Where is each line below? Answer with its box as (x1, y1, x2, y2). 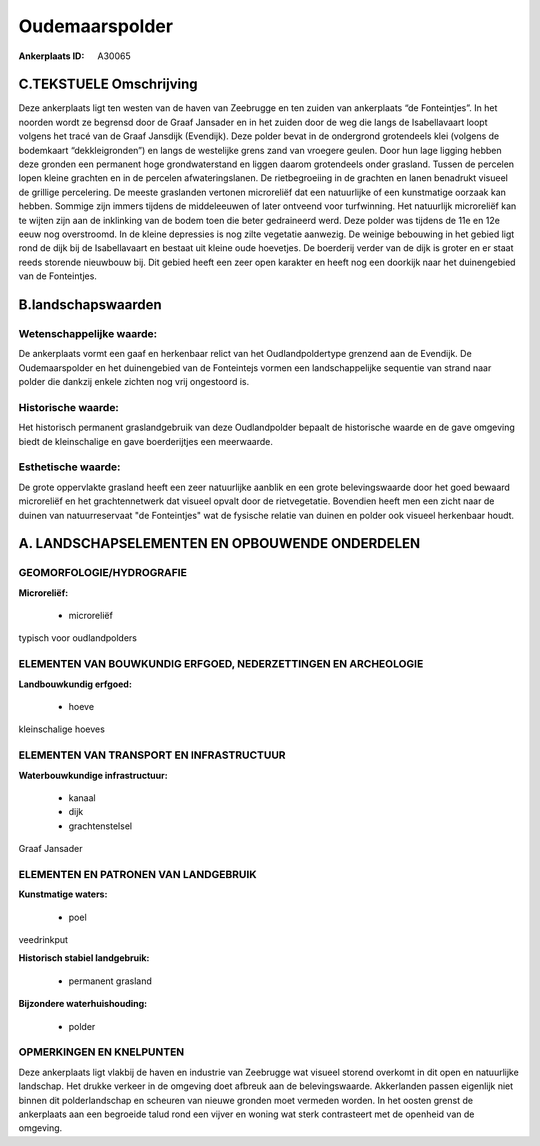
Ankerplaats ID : (18, 50, 85, 62)
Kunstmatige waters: (18, 888, 108, 900)
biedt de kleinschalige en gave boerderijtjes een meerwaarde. (18, 435, 274, 447)
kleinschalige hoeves (18, 723, 105, 735)
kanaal (68, 791, 96, 804)
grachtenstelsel (68, 820, 133, 832)
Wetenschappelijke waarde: (18, 326, 158, 340)
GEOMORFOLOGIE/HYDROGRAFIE (18, 566, 187, 580)
